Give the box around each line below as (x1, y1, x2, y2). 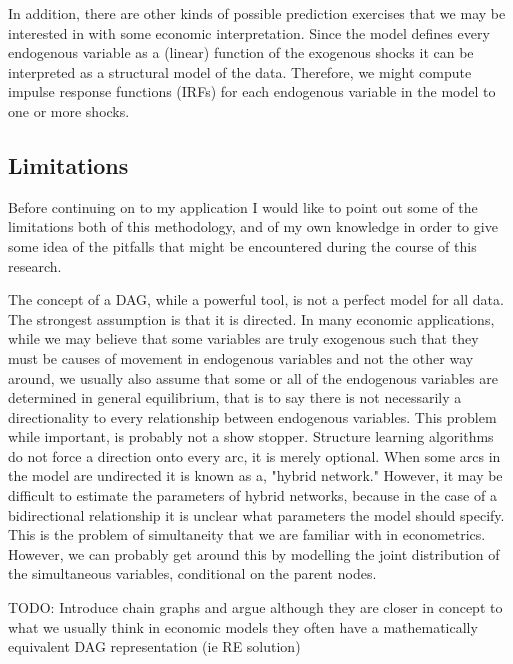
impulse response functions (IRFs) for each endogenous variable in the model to (8, 81, 496, 102)
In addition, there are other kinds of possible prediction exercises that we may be (8, 3, 506, 23)
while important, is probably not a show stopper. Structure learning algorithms (8, 426, 494, 447)
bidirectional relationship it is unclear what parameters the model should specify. (8, 504, 505, 525)
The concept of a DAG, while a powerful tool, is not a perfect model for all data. (8, 289, 504, 310)
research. (8, 255, 62, 276)
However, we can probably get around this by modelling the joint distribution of (8, 543, 500, 564)
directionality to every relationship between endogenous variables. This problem (8, 406, 497, 427)
